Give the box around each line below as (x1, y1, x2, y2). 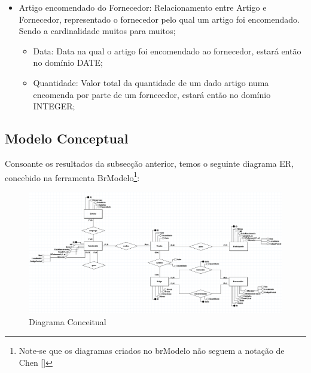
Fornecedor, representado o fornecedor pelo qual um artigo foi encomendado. (19, 13, 300, 25)
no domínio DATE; (33, 56, 103, 69)
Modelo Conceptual (5, 129, 129, 148)
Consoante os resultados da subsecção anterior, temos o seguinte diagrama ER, (5, 157, 294, 169)
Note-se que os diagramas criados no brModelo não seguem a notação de (19, 344, 285, 357)
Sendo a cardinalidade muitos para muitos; (19, 25, 176, 37)
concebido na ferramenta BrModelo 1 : (5, 169, 140, 184)
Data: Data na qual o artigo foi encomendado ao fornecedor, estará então (33, 44, 301, 57)
